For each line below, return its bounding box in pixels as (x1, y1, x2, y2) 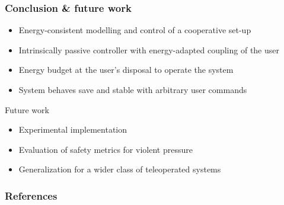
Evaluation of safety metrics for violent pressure (18, 143, 193, 155)
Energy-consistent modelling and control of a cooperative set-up (18, 24, 251, 36)
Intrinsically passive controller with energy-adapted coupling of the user (18, 43, 279, 56)
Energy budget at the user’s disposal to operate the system (18, 63, 234, 76)
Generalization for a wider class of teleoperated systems (18, 163, 221, 175)
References (5, 188, 58, 203)
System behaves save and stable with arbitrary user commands (18, 84, 247, 95)
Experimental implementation (18, 123, 127, 136)
